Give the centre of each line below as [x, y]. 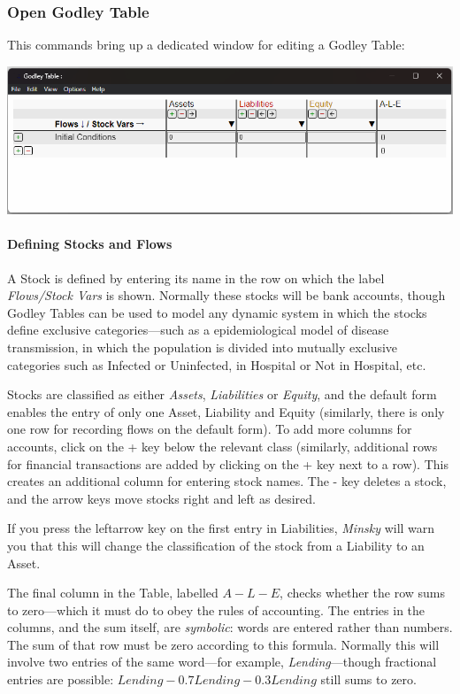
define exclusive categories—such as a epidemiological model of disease [198, 330]
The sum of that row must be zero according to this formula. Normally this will [223, 644]
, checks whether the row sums [363, 593]
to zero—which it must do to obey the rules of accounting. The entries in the [216, 609]
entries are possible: [61, 679]
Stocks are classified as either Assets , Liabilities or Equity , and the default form [222, 394]
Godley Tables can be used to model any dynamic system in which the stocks [217, 312]
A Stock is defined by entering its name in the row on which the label [196, 278]
